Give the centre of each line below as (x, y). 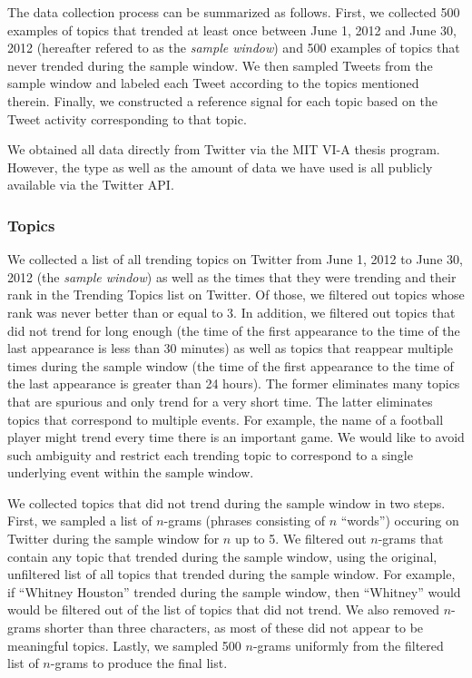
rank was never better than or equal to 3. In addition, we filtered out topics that (231, 312)
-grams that (411, 539)
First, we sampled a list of (80, 521)
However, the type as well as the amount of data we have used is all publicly (220, 167)
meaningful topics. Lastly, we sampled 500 (124, 645)
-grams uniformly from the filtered (348, 645)
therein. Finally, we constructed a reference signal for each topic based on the (222, 100)
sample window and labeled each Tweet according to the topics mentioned (213, 83)
